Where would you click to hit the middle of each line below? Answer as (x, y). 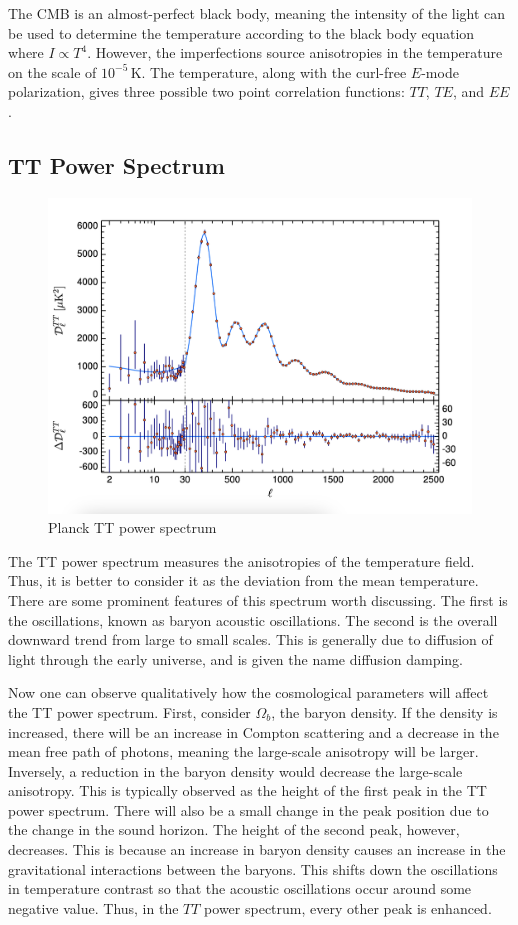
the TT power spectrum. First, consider (129, 711)
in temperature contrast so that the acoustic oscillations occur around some (240, 888)
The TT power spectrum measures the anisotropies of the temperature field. (241, 560)
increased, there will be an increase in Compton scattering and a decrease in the (253, 731)
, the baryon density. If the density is (384, 711)
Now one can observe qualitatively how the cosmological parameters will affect (248, 692)
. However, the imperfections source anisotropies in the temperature (295, 52)
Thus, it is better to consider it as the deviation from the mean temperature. (243, 580)
